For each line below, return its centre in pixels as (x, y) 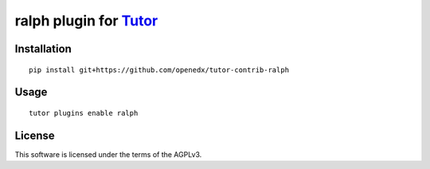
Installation (43, 49)
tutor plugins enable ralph (84, 113)
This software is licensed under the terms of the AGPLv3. (108, 154)
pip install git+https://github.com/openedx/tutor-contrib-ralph (159, 70)
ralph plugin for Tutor (86, 21)
